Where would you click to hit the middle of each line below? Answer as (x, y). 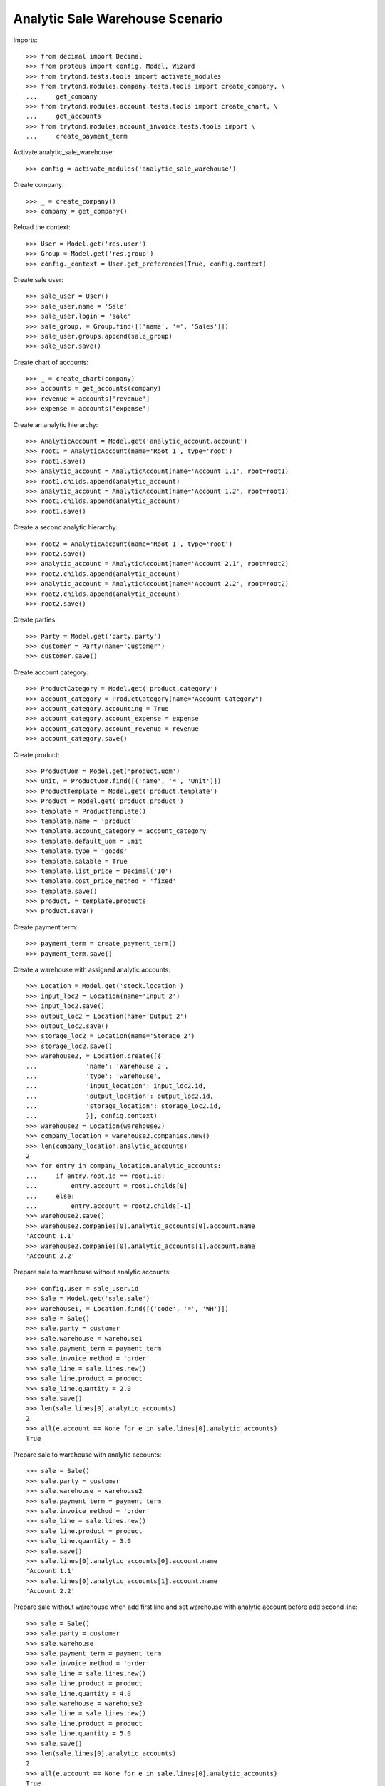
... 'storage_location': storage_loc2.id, (124, 1106)
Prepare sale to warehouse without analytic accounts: (92, 1272)
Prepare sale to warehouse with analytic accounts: (87, 1455)
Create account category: (51, 672)
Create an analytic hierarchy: (56, 424)
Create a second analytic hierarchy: (65, 527)
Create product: (36, 754)
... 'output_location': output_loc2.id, (120, 1096)
